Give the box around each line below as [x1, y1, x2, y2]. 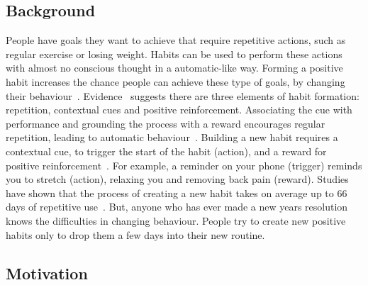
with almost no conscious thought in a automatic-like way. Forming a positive [6, 60, 343, 75]
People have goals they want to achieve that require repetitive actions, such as [6, 33, 346, 47]
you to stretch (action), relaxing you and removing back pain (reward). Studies [6, 172, 349, 186]
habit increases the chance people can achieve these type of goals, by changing [6, 74, 345, 89]
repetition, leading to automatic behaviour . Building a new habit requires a [6, 130, 338, 145]
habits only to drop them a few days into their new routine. [6, 227, 265, 242]
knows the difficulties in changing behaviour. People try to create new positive [6, 213, 346, 228]
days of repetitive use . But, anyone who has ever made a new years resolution [6, 199, 348, 214]
